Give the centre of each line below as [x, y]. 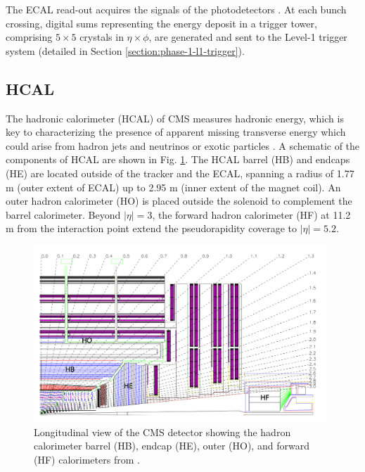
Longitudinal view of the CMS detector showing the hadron [162, 432]
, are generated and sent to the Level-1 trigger [248, 37]
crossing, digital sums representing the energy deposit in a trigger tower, [161, 23]
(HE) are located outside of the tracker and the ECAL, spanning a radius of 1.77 [180, 173]
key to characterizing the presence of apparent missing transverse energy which [176, 132]
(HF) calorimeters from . [87, 459]
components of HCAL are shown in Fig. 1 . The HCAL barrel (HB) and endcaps [178, 159]
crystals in [102, 37]
